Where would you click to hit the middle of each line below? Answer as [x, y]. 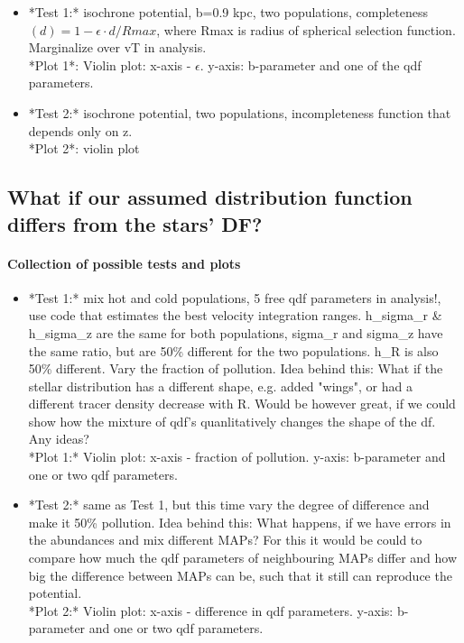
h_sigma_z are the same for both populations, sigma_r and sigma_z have [236, 332]
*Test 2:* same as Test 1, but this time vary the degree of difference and [229, 505]
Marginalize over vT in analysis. [117, 47]
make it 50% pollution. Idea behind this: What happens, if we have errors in [240, 522]
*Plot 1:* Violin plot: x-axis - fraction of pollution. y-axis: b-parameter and [237, 457]
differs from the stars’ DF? [135, 223]
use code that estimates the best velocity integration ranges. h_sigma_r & [235, 315]
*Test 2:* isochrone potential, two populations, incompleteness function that [240, 112]
